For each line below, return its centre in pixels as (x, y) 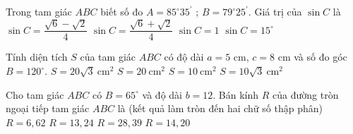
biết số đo (122, 11)
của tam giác (108, 57)
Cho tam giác (35, 94)
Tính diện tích (37, 57)
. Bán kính (236, 94)
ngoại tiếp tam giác (48, 108)
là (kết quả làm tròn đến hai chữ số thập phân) (220, 108)
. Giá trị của (275, 11)
